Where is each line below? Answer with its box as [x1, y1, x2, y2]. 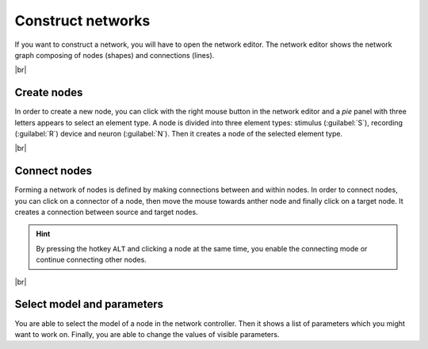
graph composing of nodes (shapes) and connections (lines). [14, 50, 215, 59]
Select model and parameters [14, 297, 164, 311]
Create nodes [14, 86, 83, 99]
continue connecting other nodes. [36, 255, 147, 265]
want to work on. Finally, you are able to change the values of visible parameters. [14, 329, 280, 339]
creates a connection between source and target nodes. [14, 207, 198, 217]
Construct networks [14, 12, 151, 29]
